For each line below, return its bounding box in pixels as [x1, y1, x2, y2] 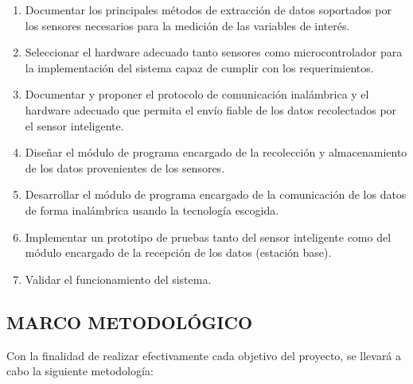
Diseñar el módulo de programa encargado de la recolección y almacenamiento [25, 144, 407, 161]
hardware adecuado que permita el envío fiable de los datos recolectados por [25, 101, 397, 118]
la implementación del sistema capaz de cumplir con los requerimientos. [25, 59, 374, 76]
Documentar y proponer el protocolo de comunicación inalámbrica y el [25, 86, 369, 103]
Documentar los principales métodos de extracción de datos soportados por [25, 2, 392, 17]
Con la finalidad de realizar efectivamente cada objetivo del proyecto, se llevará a [6, 347, 402, 363]
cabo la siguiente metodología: [6, 363, 154, 379]
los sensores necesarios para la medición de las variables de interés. [25, 17, 350, 33]
